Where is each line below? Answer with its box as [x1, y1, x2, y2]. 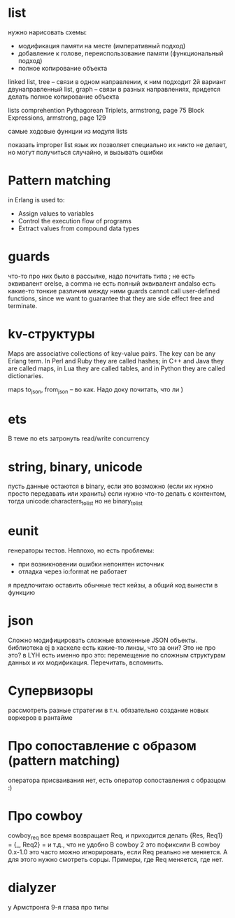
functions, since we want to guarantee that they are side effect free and [8, 294, 215, 302]
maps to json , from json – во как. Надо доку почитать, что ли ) [8, 385, 184, 395]
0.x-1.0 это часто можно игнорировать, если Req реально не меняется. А [8, 847, 228, 856]
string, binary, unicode [8, 459, 143, 475]
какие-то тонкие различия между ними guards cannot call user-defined [8, 286, 220, 295]
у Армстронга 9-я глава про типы [8, 903, 109, 911]
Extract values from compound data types [17, 224, 140, 232]
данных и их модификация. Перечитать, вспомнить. [8, 658, 164, 667]
